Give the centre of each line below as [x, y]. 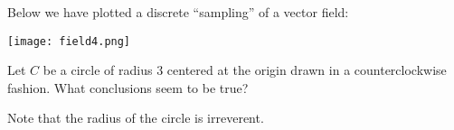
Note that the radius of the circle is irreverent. [136, 118]
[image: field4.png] [69, 41]
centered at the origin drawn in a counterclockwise [307, 70]
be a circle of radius [98, 70]
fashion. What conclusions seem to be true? [128, 87]
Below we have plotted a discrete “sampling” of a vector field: [178, 12]
